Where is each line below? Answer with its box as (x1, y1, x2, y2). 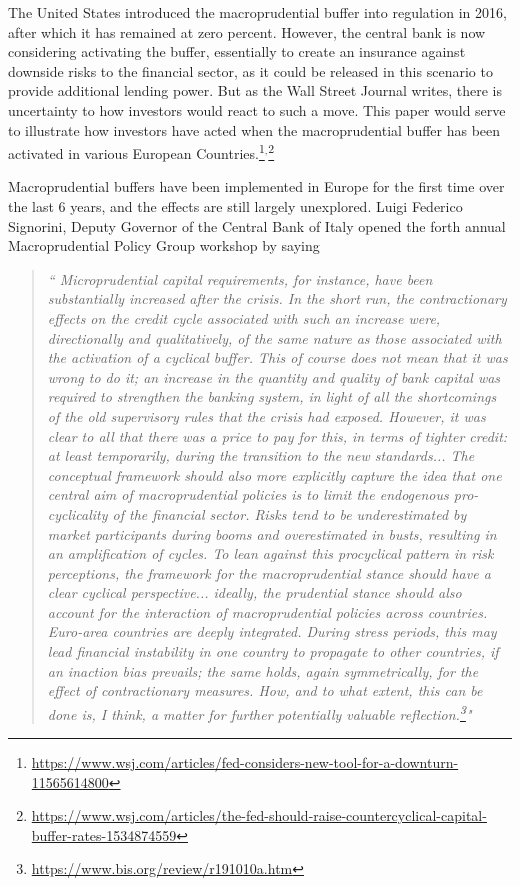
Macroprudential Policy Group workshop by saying (8, 235, 320, 256)
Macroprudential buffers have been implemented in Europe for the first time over (8, 176, 505, 197)
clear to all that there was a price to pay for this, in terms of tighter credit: (47, 425, 508, 446)
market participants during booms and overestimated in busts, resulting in (47, 523, 497, 544)
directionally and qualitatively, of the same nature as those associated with (47, 327, 502, 348)
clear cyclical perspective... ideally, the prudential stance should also (47, 582, 462, 603)
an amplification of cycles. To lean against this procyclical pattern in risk (47, 543, 494, 564)
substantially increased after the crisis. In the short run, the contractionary (47, 288, 507, 309)
